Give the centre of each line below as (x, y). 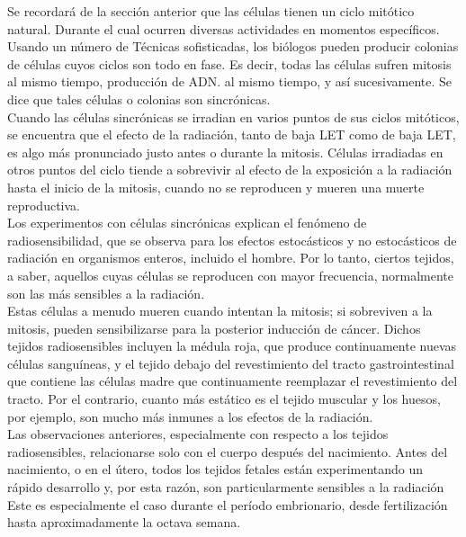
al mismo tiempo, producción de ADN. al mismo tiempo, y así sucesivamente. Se (230, 81)
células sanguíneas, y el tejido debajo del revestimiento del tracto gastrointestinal (231, 363)
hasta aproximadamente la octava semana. (124, 522)
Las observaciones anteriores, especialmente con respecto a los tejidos (198, 434)
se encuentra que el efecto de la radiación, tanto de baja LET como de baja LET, (232, 134)
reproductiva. (44, 205)
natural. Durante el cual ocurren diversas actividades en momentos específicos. (224, 28)
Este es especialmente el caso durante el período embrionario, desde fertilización (228, 504)
